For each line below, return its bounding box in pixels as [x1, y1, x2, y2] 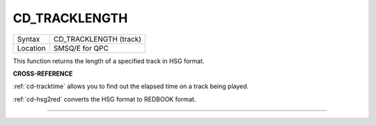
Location [17, 43, 46, 53]
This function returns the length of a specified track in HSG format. [13, 56, 205, 65]
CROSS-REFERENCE [13, 69, 73, 78]
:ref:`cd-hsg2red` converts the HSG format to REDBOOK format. [13, 94, 196, 103]
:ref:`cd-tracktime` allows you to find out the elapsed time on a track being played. [13, 82, 249, 90]
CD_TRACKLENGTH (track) [53, 34, 142, 44]
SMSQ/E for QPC [53, 43, 109, 53]
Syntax [17, 34, 40, 44]
